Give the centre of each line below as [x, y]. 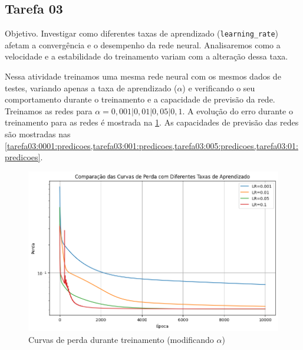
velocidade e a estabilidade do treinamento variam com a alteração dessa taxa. [146, 56]
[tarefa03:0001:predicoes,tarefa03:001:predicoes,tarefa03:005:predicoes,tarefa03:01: [151, 145]
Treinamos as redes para [49, 110]
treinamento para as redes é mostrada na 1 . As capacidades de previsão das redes [152, 122]
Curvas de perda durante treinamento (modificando [121, 339]
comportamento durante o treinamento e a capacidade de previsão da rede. [140, 99]
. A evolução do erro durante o [238, 110]
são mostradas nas [38, 134]
